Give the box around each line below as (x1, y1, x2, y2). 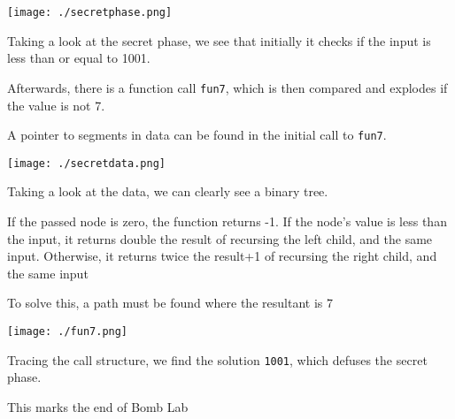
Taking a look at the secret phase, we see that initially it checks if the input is (7, 31, 431, 50)
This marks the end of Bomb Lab (7, 397, 189, 415)
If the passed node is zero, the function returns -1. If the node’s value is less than (7, 212, 447, 230)
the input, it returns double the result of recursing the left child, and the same (7, 229, 433, 248)
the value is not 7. (7, 95, 105, 114)
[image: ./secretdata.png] (7, 156, 166, 170)
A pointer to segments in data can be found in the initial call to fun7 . (7, 126, 387, 144)
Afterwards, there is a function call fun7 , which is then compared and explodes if (7, 78, 448, 96)
